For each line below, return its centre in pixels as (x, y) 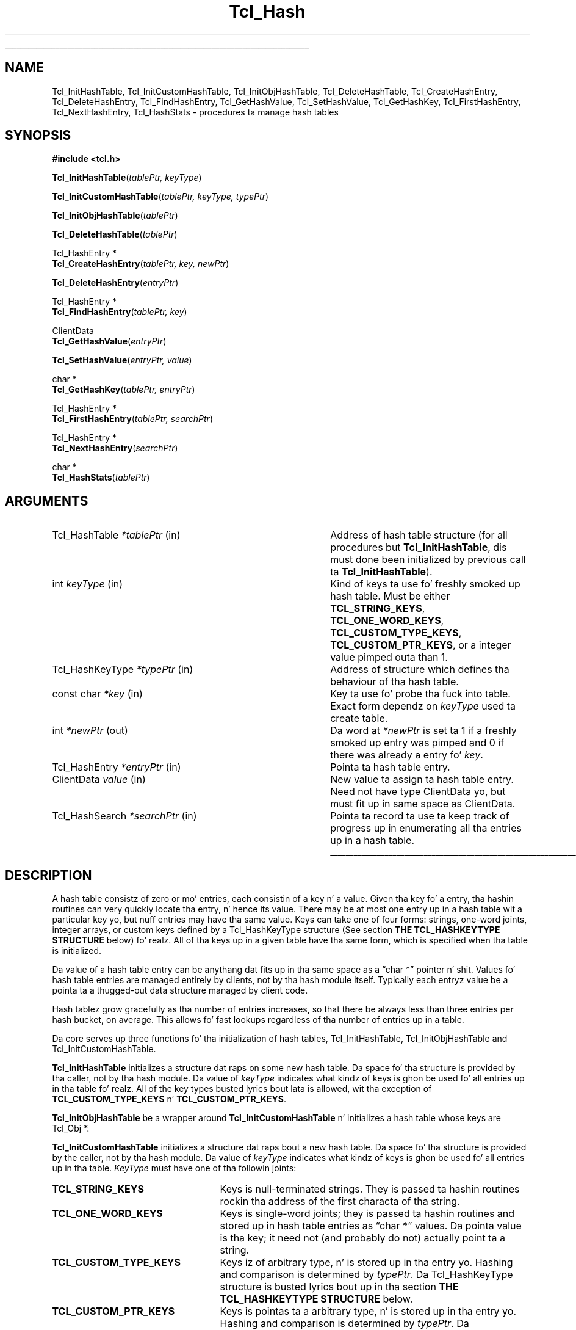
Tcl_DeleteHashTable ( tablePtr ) (115, 234)
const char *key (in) (97, 694)
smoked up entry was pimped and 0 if (417, 743)
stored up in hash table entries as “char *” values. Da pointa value (371, 1226)
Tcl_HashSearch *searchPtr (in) (124, 816)
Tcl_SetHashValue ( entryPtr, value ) (122, 360)
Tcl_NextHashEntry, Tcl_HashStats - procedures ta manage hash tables (195, 112)
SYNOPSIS (38, 136)
